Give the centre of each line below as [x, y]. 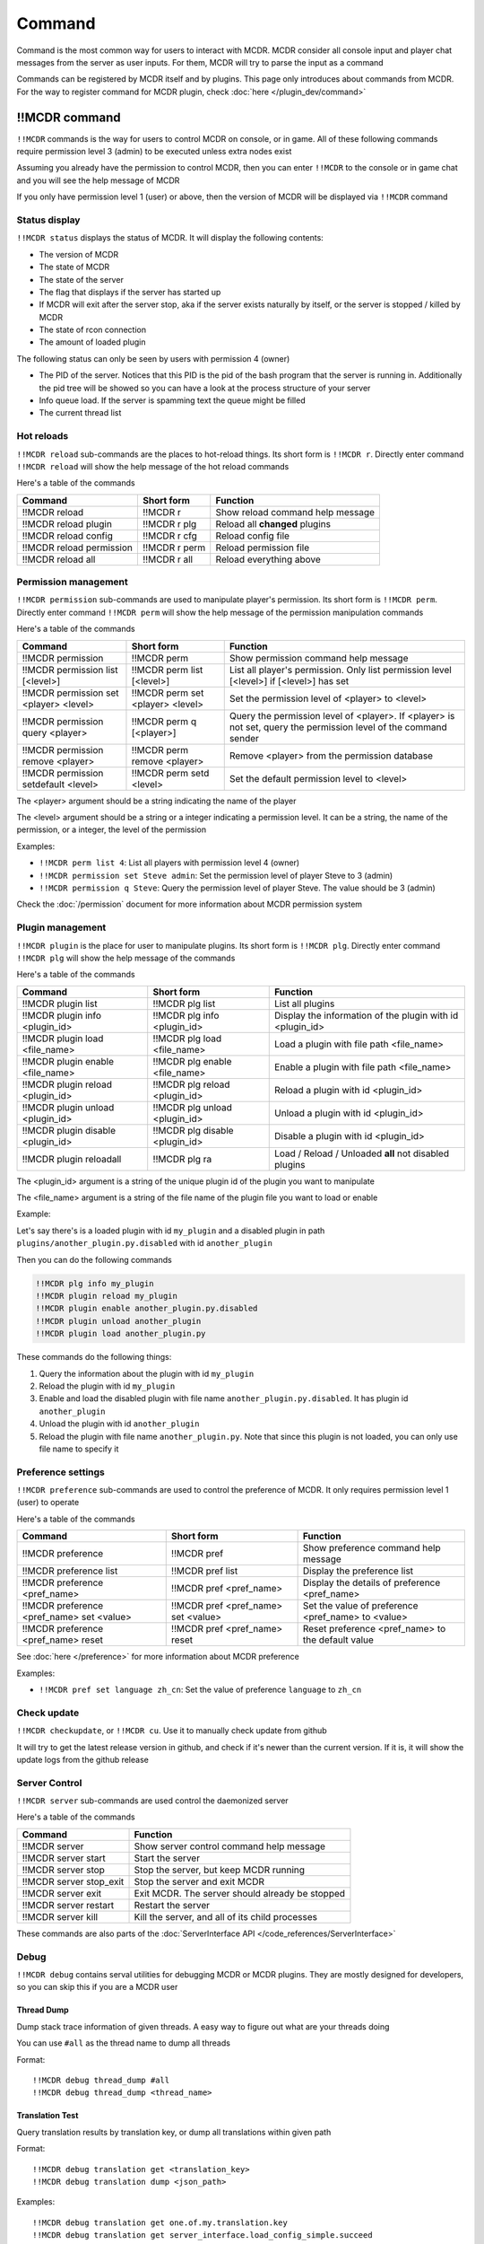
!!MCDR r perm [174, 548]
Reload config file [253, 536]
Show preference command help [372, 1548]
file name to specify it [79, 1449]
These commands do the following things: [94, 1357]
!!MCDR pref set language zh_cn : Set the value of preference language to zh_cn [200, 1689]
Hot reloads [43, 436]
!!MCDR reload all [59, 559]
